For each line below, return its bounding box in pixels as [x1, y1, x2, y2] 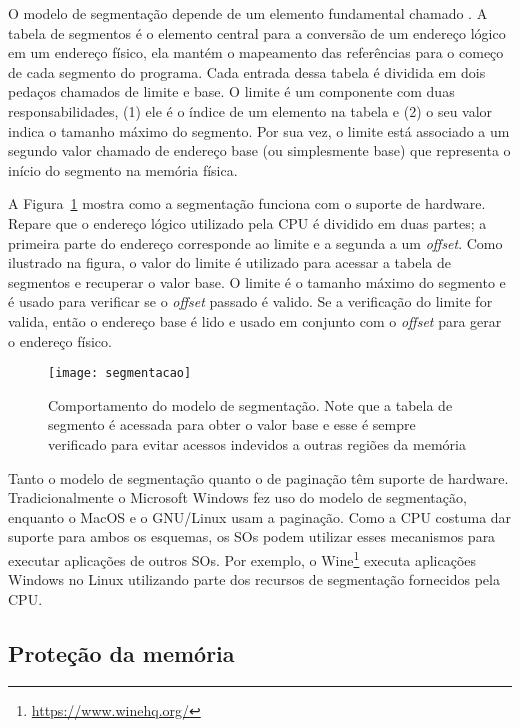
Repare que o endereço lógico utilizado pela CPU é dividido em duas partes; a [8, 212, 487, 233]
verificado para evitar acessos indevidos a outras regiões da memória [48, 433, 466, 454]
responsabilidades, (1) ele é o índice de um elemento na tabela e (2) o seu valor [8, 100, 493, 121]
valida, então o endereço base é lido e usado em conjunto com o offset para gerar [8, 310, 502, 331]
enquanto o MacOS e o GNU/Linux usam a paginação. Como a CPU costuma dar [8, 506, 512, 527]
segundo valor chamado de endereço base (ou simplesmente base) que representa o [8, 140, 511, 161]
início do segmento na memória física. [8, 159, 238, 180]
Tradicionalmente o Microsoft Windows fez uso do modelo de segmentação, [8, 487, 467, 508]
